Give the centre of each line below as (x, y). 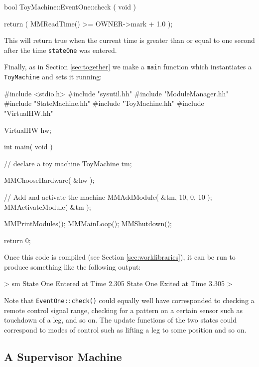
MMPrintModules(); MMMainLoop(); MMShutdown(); (88, 223)
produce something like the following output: (72, 266)
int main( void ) (28, 147)
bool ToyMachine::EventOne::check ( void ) (70, 6)
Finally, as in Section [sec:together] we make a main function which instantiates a (128, 67)
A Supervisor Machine (63, 356)
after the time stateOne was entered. (61, 50)
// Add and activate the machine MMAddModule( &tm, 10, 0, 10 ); (108, 196)
